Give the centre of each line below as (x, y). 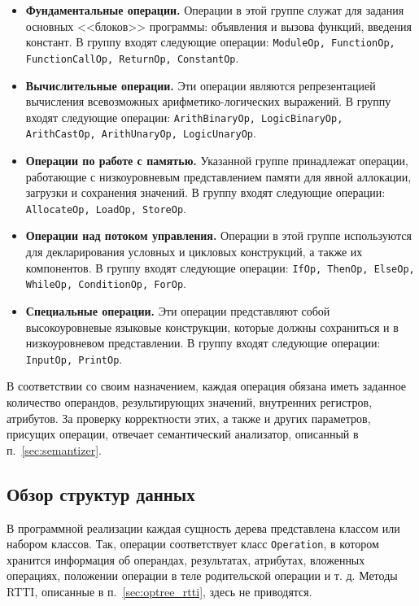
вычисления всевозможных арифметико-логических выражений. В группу (208, 101)
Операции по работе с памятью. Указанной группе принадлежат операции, (217, 160)
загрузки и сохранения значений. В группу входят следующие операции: (205, 192)
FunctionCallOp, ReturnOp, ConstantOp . (132, 57)
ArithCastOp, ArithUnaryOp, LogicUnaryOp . (141, 133)
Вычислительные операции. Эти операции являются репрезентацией (201, 85)
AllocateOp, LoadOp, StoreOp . (106, 208)
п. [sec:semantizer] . (54, 449)
